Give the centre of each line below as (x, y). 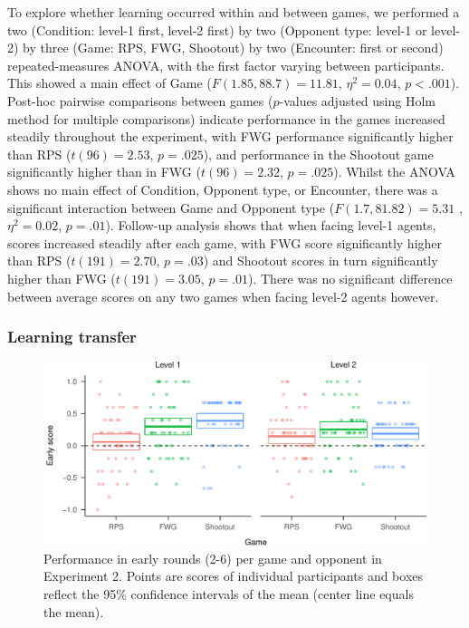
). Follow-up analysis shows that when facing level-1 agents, (271, 225)
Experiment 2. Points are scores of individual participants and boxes (234, 576)
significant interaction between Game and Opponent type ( (171, 207)
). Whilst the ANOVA (394, 172)
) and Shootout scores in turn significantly (321, 261)
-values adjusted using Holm (358, 100)
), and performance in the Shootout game (318, 154)
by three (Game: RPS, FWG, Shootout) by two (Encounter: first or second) (233, 48)
